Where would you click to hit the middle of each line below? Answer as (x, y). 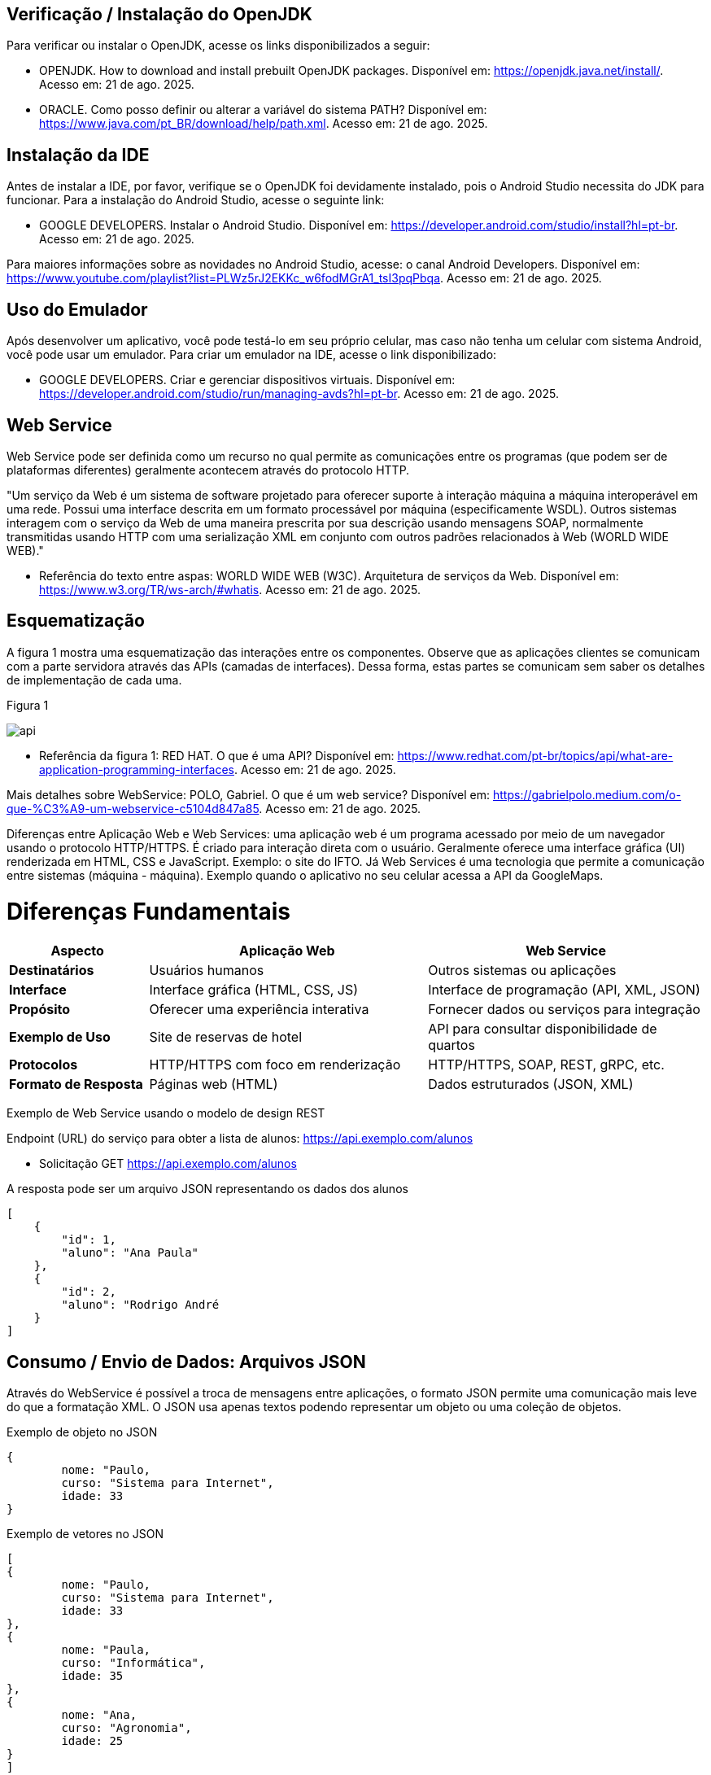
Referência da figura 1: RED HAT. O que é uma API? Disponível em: (217, 755)
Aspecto (77, 951)
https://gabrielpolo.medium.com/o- (587, 794)
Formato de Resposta (76, 1084)
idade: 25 (92, 1741)
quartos (451, 1045)
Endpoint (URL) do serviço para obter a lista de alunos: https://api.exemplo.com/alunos (240, 1139)
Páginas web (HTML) (214, 1084)
